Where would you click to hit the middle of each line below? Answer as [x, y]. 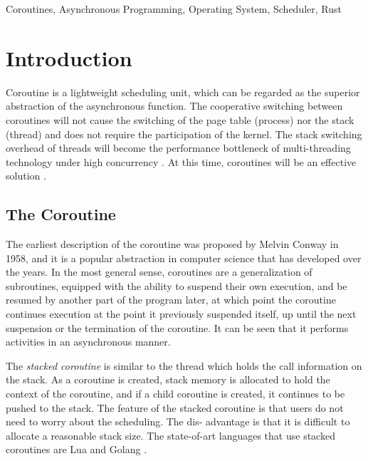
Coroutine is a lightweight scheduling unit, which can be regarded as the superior [183, 92]
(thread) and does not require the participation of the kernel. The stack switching [184, 134]
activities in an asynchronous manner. [88, 342]
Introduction [69, 57]
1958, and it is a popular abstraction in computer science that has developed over [184, 258]
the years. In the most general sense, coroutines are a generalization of [159, 272]
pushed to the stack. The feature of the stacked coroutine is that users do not [175, 407]
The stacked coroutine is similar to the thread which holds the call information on [184, 365]
